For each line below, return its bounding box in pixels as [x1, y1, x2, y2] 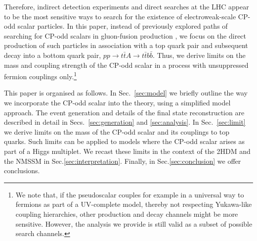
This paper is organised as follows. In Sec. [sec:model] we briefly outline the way [4, 88, 248, 98]
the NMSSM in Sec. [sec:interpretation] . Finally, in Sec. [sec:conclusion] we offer [4, 155, 241, 166]
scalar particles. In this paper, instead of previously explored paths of [17, 21, 228, 31]
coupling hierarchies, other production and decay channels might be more [15, 208, 238, 219]
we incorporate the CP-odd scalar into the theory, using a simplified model [4, 97, 231, 107]
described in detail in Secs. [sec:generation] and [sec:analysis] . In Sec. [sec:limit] [4, 117, 246, 127]
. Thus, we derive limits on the [153, 49, 246, 60]
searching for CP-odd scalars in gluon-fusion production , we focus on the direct [4, 30, 247, 41]
